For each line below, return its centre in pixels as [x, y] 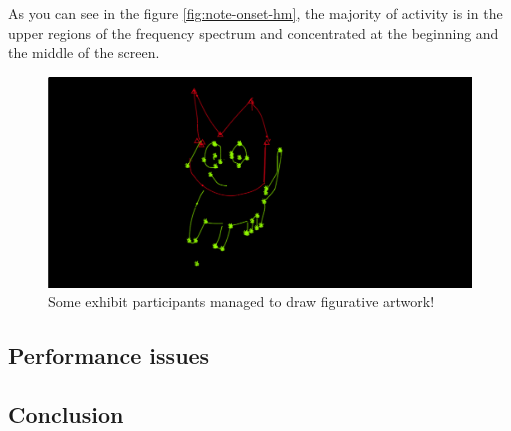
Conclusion [66, 413]
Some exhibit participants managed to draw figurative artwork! [241, 301]
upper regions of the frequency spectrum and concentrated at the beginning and [253, 32]
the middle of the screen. [84, 52]
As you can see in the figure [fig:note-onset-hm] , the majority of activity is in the [255, 13]
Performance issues [109, 355]
